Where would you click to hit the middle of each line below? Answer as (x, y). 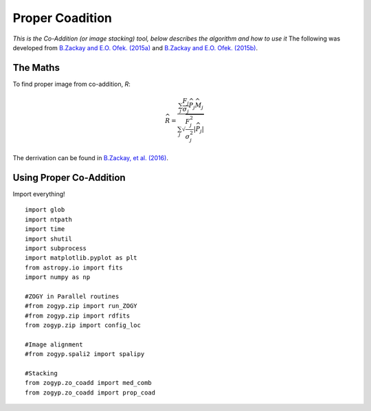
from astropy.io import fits (74, 267)
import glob (45, 210)
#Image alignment (54, 344)
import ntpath (48, 219)
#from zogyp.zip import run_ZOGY (81, 306)
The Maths (36, 68)
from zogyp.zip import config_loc (83, 325)
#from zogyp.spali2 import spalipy (85, 354)
